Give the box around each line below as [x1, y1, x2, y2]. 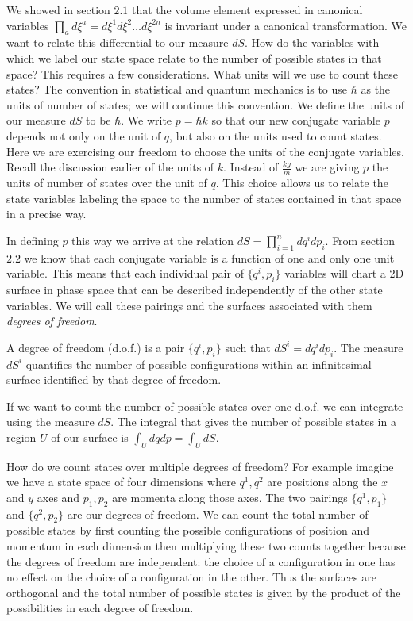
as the [361, 81, 391, 98]
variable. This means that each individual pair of [6, 265, 244, 282]
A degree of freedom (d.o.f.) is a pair [6, 339, 185, 355]
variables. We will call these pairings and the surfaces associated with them [6, 297, 372, 313]
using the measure [6, 413, 95, 430]
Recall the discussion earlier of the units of [6, 159, 214, 175]
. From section [325, 232, 395, 248]
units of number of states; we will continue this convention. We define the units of [6, 96, 404, 113]
